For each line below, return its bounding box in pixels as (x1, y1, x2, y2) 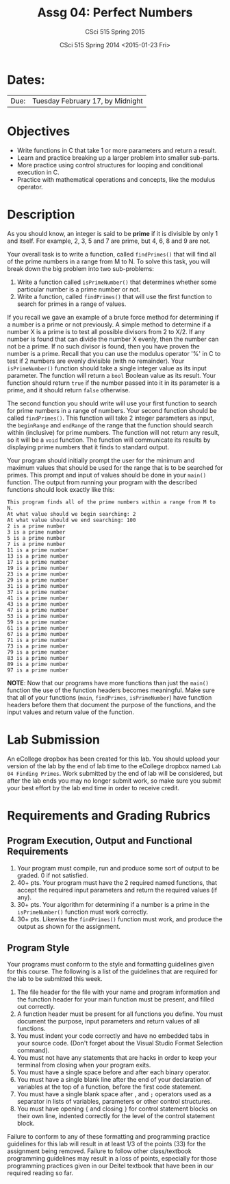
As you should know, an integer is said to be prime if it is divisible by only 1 (7, 229, 218, 237)
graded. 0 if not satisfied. (16, 871, 89, 879)
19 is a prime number (7, 565, 69, 571)
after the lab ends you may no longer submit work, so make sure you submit (7, 777, 221, 785)
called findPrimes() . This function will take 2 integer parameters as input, (7, 414, 214, 422)
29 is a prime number (7, 576, 69, 584)
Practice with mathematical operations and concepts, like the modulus (16, 175, 216, 183)
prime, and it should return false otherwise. (7, 386, 131, 394)
